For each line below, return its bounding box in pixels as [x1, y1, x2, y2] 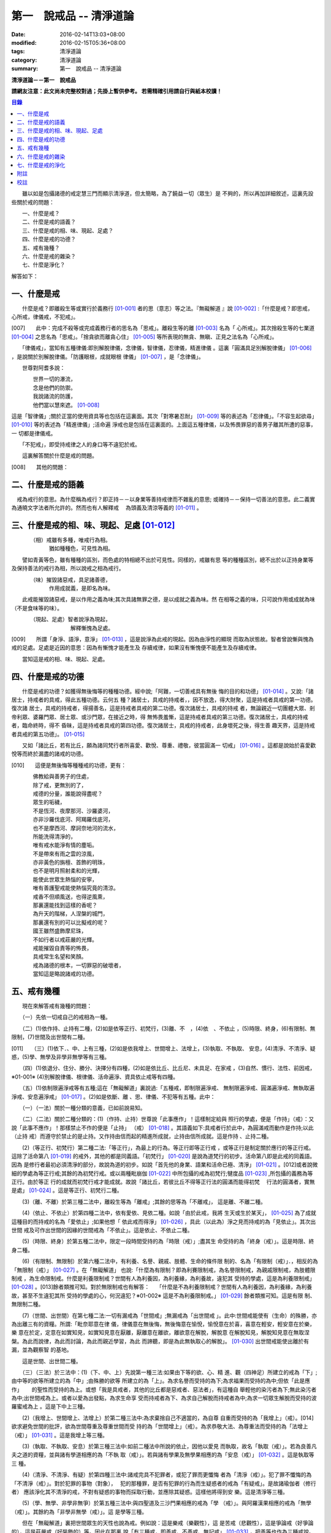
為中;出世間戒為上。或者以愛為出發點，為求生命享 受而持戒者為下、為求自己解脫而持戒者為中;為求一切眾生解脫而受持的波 [11, 1394, 317, 1402]
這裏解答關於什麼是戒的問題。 [21, 452, 97, 459]
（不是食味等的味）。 [11, 604, 63, 611]
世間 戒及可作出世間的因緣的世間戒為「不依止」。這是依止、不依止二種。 [11, 1226, 193, 1234]
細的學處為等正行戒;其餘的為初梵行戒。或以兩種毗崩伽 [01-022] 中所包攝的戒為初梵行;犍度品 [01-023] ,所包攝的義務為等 [11, 1169, 313, 1177]
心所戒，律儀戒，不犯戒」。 [11, 313, 79, 320]
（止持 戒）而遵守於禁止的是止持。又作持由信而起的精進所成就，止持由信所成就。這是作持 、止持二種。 [11, 1133, 272, 1140]
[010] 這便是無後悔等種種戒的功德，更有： [11, 761, 127, 769]
